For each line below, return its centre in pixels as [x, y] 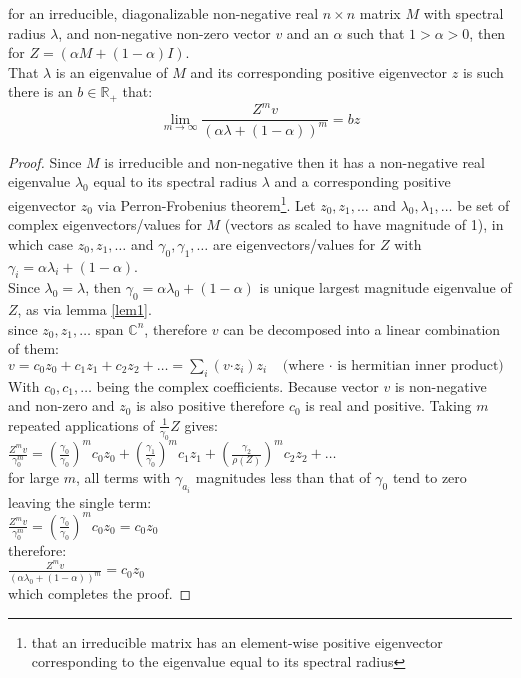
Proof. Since [45, 161]
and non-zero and [61, 405]
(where [303, 365]
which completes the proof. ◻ [100, 593]
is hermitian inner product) [420, 365]
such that [376, 32]
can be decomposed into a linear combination [362, 328]
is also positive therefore [210, 405]
